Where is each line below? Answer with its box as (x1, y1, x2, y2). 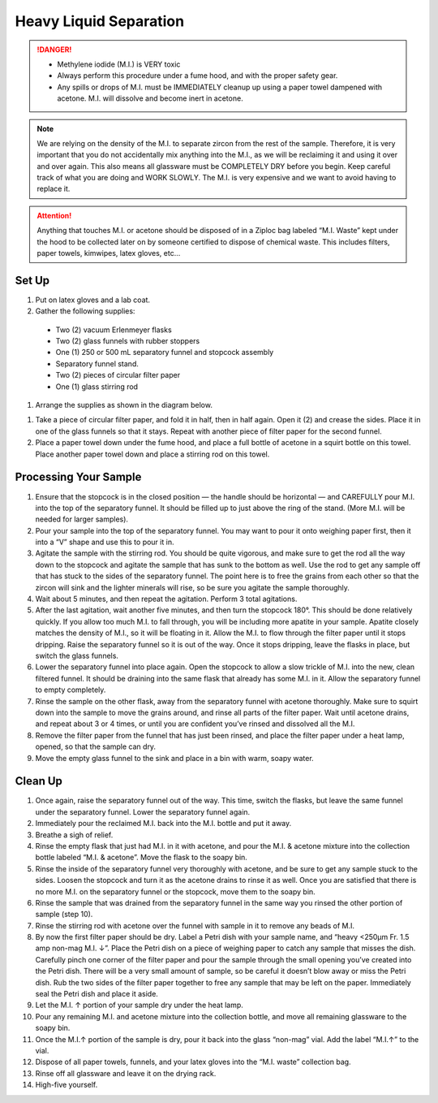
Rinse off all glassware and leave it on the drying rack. (35, 1068, 217, 1078)
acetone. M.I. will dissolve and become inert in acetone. (57, 93, 243, 103)
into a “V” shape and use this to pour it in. (35, 537, 174, 547)
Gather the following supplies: (35, 306, 135, 316)
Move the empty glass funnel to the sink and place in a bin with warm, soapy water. (35, 753, 314, 763)
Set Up (15, 273, 50, 288)
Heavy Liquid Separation (15, 12, 185, 30)
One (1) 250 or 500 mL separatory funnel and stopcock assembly (55, 348, 274, 357)
